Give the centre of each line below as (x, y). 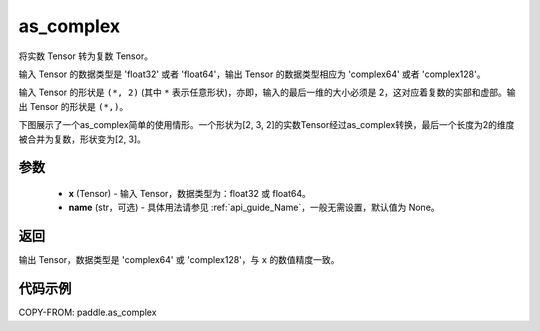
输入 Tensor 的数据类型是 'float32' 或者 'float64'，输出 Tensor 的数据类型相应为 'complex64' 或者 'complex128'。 (252, 74)
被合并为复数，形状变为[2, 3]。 (82, 139)
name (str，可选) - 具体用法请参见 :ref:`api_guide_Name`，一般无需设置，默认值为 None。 (254, 207)
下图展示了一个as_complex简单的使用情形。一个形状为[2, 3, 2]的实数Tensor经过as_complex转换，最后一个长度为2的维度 (266, 125)
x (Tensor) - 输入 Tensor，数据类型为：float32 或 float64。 (190, 193)
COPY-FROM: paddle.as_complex (87, 312)
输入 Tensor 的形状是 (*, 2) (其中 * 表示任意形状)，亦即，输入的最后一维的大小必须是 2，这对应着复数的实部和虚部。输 (267, 92)
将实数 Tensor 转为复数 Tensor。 (86, 56)
